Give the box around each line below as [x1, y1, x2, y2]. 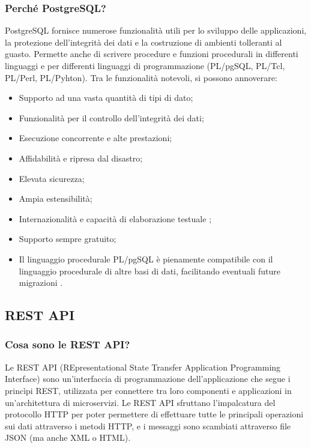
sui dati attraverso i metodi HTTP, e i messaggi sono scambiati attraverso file [5, 419, 291, 432]
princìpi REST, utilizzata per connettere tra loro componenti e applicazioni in [5, 384, 292, 396]
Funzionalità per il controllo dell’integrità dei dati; [19, 111, 204, 124]
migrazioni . [19, 276, 63, 289]
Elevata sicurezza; [19, 172, 85, 184]
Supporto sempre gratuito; [19, 232, 116, 245]
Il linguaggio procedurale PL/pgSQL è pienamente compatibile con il [19, 252, 273, 265]
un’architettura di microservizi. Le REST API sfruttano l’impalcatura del [5, 396, 276, 408]
